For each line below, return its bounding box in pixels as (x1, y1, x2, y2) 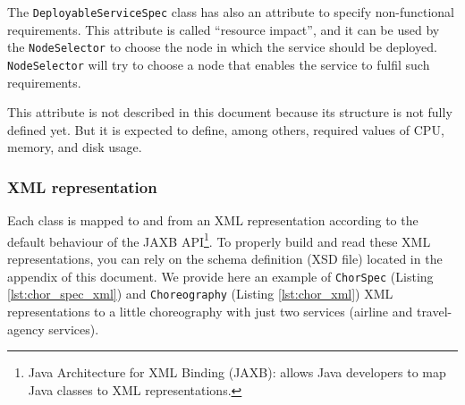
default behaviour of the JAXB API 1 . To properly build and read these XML (7, 229, 431, 250)
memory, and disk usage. (7, 138, 142, 156)
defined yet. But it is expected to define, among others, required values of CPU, (7, 120, 444, 139)
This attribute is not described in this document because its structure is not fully (7, 103, 452, 122)
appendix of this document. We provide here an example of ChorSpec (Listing (7, 266, 434, 285)
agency (7, 319, 45, 338)
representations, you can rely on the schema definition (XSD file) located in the (7, 249, 443, 267)
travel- (416, 301, 452, 320)
